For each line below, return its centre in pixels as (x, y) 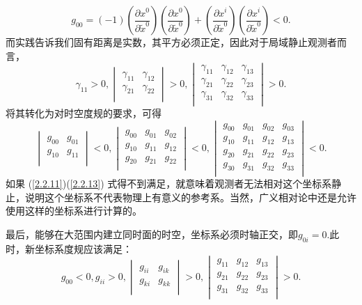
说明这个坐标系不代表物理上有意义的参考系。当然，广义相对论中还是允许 (190, 197)
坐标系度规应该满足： (83, 248)
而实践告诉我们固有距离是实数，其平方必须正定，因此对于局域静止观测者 (171, 42)
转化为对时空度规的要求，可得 (93, 112)
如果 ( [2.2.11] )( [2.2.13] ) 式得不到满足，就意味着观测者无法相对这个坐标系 (169, 183)
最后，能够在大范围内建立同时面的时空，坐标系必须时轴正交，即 (152, 234)
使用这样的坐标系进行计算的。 (74, 211)
